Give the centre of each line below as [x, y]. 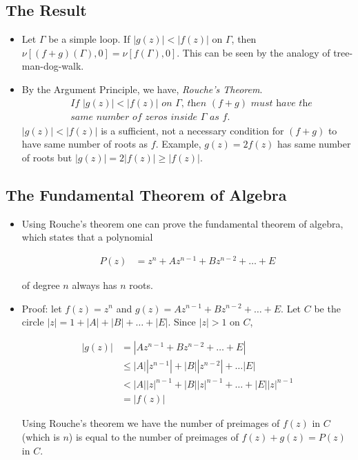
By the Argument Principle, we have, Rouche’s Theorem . [142, 89]
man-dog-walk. [53, 66]
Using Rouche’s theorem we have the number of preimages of [151, 423]
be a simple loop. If [89, 39]
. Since [182, 322]
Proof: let [42, 308]
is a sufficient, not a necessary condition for [192, 130]
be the [327, 308]
